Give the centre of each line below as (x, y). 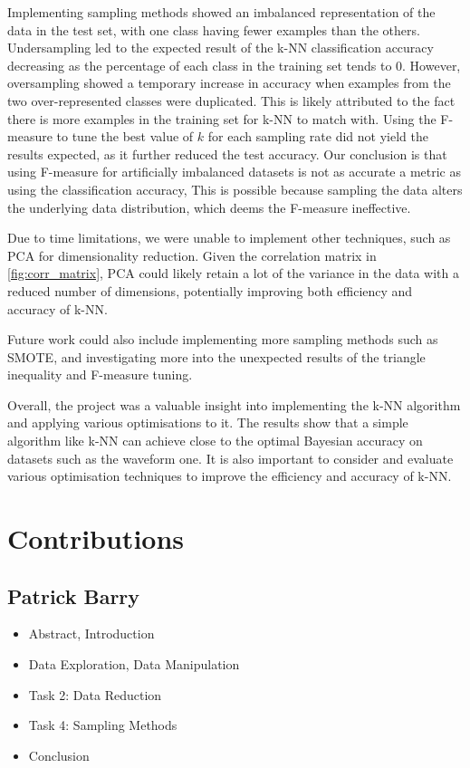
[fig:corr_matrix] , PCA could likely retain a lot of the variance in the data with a (233, 273)
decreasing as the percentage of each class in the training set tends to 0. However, (234, 65)
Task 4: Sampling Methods (103, 725)
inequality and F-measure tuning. (100, 374)
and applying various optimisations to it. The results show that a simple (208, 422)
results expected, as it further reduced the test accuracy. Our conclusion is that (227, 154)
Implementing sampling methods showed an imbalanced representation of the (221, 12)
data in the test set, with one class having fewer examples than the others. (214, 29)
